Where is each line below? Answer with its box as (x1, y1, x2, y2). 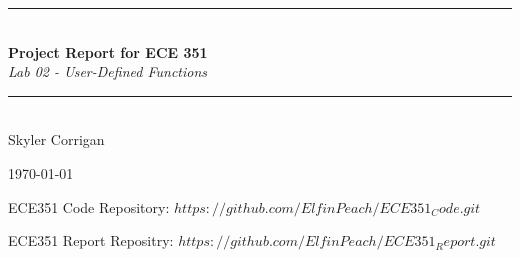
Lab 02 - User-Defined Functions (8, 61, 208, 82)
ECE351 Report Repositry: (8, 230, 174, 251)
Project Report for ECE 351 (8, 41, 208, 62)
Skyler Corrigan (8, 129, 105, 150)
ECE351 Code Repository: (8, 196, 170, 217)
